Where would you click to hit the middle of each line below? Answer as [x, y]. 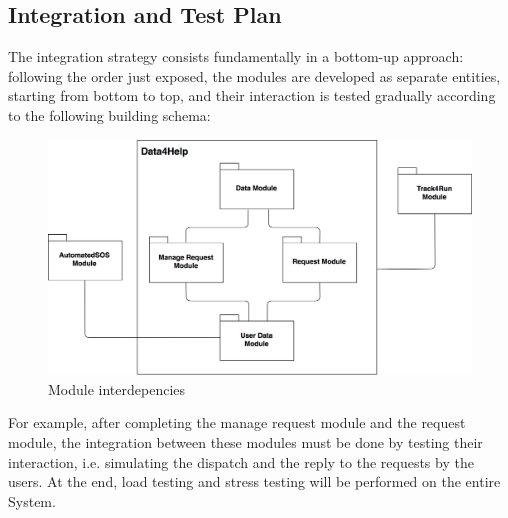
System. [32, 500]
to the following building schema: [109, 114]
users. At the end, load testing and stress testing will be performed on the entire [254, 481]
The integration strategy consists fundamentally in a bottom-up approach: [236, 56]
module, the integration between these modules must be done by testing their [245, 441]
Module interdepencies [117, 388]
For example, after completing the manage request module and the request [237, 422]
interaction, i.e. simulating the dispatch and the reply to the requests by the [241, 461]
